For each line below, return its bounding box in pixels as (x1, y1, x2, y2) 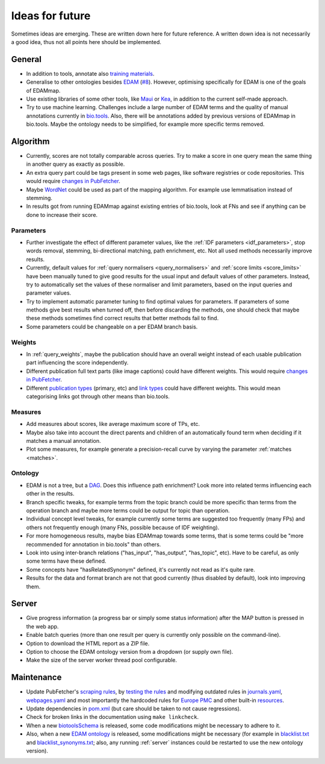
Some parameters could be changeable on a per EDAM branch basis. (26, 323, 198, 330)
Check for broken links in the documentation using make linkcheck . (26, 713, 199, 721)
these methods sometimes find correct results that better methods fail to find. (26, 315, 219, 322)
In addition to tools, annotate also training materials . (26, 70, 155, 77)
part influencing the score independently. (26, 359, 129, 366)
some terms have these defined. (26, 557, 107, 565)
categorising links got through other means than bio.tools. (26, 392, 170, 400)
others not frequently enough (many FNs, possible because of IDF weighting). (26, 524, 220, 531)
